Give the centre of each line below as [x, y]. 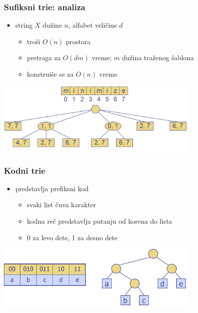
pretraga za [44, 58]
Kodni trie [25, 170]
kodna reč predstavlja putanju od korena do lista [99, 221]
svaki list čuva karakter [61, 205]
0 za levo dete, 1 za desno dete [72, 237]
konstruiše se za [50, 74]
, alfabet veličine [92, 25]
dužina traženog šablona [158, 58]
